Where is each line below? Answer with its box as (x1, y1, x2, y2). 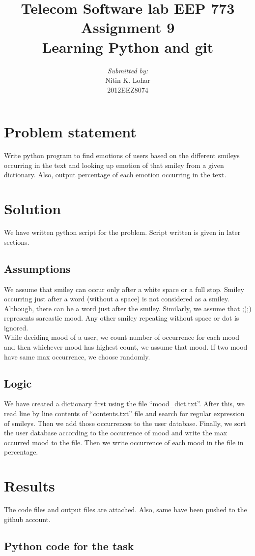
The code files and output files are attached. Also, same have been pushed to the (4, 504, 247, 515)
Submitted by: (107, 65, 148, 75)
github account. (4, 514, 51, 524)
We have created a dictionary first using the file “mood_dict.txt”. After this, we (4, 398, 245, 409)
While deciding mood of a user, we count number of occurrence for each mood (4, 332, 239, 342)
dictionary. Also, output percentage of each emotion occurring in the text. (4, 169, 227, 180)
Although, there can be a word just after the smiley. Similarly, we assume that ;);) (4, 303, 252, 313)
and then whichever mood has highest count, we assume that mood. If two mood (4, 342, 248, 352)
